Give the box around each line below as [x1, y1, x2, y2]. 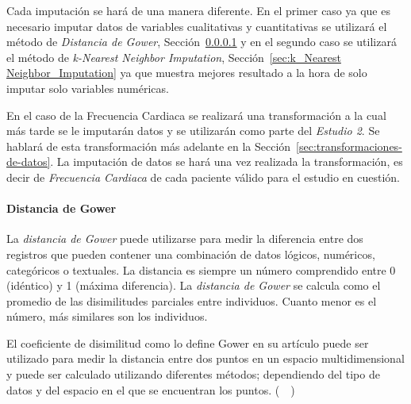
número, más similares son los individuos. [6, 308, 208, 325]
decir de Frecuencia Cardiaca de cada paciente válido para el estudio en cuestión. [6, 168, 400, 185]
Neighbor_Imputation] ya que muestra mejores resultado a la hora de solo [6, 64, 367, 81]
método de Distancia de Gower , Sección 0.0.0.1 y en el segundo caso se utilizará [6, 33, 397, 50]
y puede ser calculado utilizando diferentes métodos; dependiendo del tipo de [6, 366, 380, 383]
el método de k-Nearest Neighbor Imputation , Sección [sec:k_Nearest [6, 48, 341, 65]
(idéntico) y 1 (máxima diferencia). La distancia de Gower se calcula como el [6, 277, 381, 294]
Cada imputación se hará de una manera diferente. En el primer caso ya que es [6, 2, 390, 18]
